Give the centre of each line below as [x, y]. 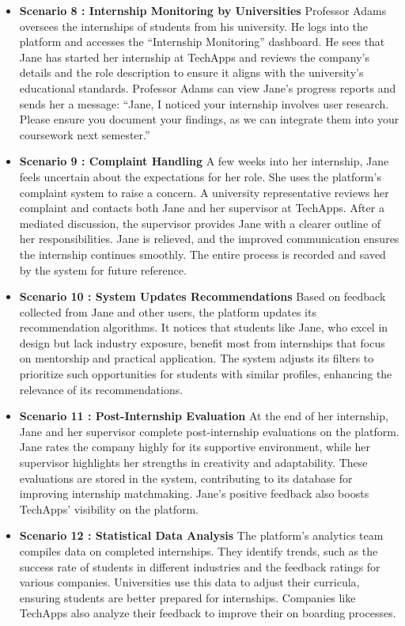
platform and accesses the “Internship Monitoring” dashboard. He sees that [202, 42]
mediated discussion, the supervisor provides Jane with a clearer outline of [200, 223]
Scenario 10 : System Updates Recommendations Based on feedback [202, 296]
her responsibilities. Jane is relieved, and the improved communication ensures [209, 239]
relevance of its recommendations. [101, 389]
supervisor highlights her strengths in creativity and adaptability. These [193, 463]
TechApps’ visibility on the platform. [109, 508]
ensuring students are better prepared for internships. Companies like [187, 597]
